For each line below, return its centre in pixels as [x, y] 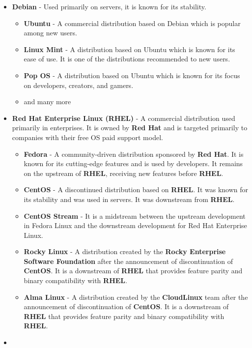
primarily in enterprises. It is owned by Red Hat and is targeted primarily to [130, 128]
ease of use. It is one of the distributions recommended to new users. [127, 59]
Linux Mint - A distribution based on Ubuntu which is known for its [129, 49]
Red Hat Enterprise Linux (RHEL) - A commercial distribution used [124, 118]
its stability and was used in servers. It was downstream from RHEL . [129, 199]
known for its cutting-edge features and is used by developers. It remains [133, 163]
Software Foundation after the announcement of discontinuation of [128, 261]
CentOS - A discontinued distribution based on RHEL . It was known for [136, 189]
